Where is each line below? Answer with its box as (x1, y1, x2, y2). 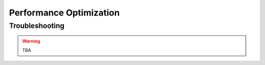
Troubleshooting (9, 21, 65, 30)
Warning (22, 38, 40, 44)
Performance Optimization (9, 7, 120, 18)
